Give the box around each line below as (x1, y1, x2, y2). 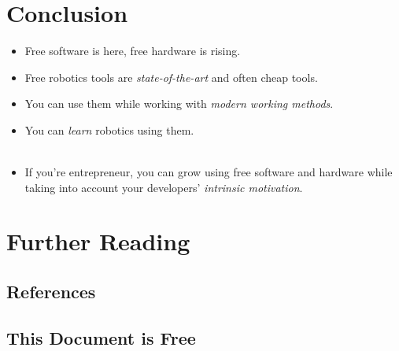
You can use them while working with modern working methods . (24, 95, 334, 112)
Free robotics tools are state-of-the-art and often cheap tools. (24, 68, 318, 85)
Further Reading (6, 225, 190, 257)
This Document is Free (6, 325, 196, 349)
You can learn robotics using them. (24, 121, 194, 138)
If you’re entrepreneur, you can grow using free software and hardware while (24, 164, 393, 180)
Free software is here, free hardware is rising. (24, 42, 241, 59)
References (6, 279, 96, 304)
